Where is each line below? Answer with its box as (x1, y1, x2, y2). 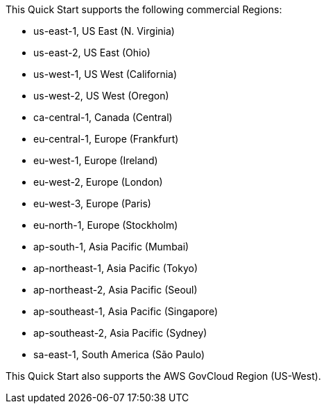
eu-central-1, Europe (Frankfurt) (33, 133, 179, 145)
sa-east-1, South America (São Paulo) (33, 348, 205, 360)
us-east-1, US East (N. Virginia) (33, 25, 175, 37)
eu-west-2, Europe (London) (33, 176, 163, 188)
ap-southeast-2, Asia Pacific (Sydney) (33, 327, 207, 339)
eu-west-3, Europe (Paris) (33, 198, 151, 209)
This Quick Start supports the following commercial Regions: (6, 3, 282, 15)
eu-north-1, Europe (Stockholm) (33, 219, 178, 231)
